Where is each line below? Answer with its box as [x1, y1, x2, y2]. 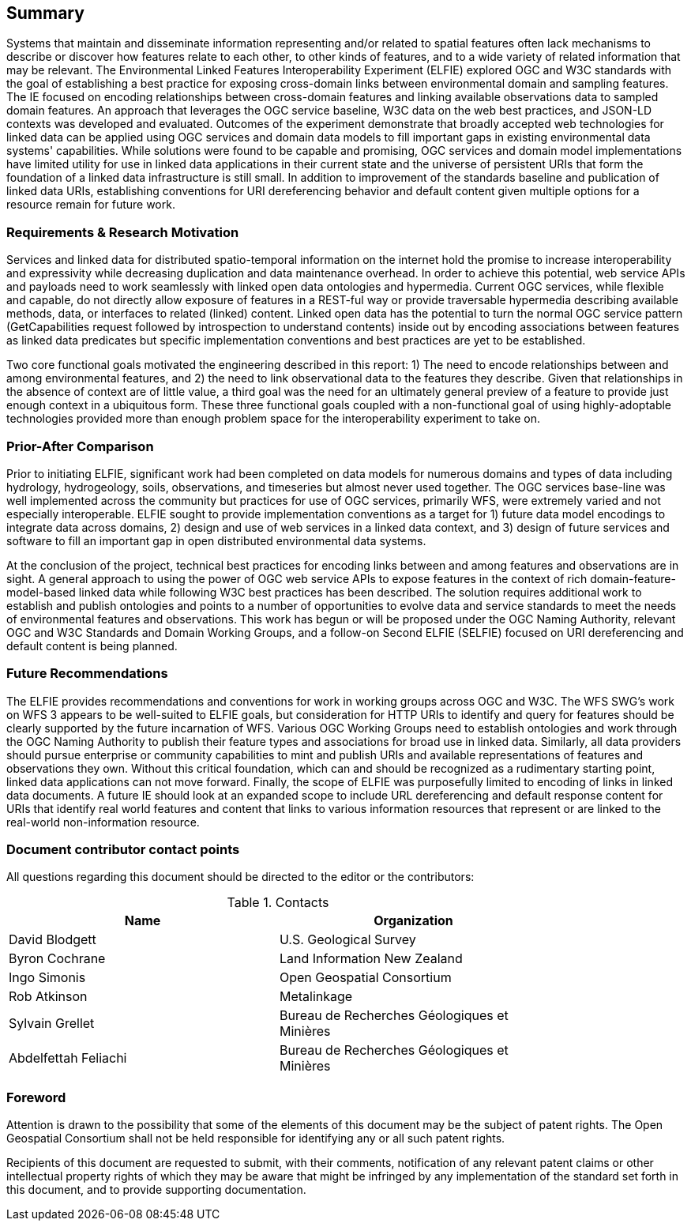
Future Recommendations [6, 665, 168, 682]
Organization [374, 913, 453, 929]
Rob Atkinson [9, 988, 88, 1005]
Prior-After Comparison [6, 438, 154, 454]
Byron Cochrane [9, 950, 106, 967]
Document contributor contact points [6, 841, 240, 858]
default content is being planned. [6, 638, 178, 653]
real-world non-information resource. [6, 815, 200, 829]
